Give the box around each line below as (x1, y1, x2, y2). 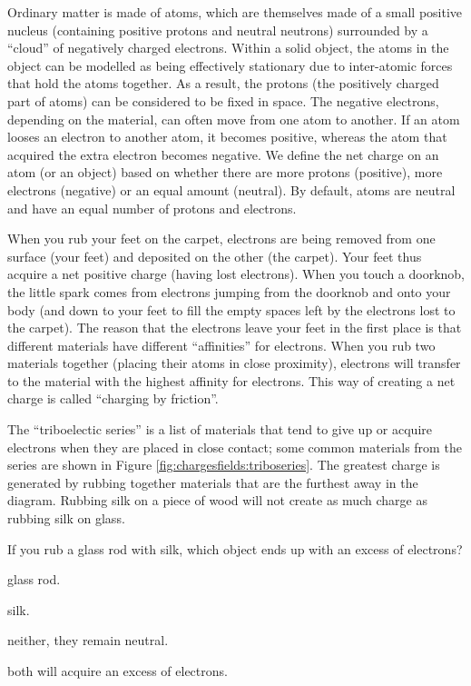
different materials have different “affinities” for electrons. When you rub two (7, 335, 436, 354)
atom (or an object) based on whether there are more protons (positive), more (7, 163, 443, 182)
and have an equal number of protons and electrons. (7, 198, 297, 217)
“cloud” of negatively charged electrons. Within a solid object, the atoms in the (7, 38, 449, 57)
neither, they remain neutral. (7, 631, 169, 650)
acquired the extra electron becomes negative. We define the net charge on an (7, 144, 439, 164)
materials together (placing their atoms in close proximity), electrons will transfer (7, 353, 461, 373)
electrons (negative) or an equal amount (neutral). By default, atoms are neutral (7, 180, 456, 199)
